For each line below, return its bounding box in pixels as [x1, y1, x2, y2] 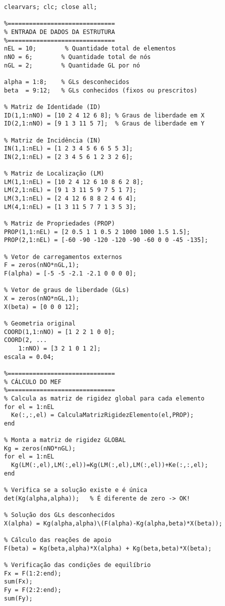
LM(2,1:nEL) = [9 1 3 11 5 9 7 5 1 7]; [4, 186, 136, 194]
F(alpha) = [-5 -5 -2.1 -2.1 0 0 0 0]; [4, 270, 136, 277]
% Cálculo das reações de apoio [4, 536, 111, 543]
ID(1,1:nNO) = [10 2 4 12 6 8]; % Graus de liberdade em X [4, 111, 204, 119]
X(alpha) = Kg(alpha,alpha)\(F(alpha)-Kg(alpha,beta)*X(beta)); [4, 519, 222, 527]
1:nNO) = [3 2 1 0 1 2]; [18, 344, 101, 352]
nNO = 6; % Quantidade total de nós [4, 53, 151, 60]
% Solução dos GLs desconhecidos [4, 511, 115, 519]
